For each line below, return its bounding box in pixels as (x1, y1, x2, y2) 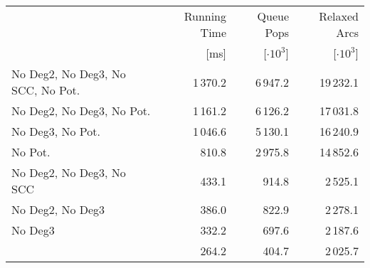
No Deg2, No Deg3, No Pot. (11, 102, 151, 119)
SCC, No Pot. (11, 82, 80, 98)
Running (184, 8, 227, 24)
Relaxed (319, 8, 359, 24)
